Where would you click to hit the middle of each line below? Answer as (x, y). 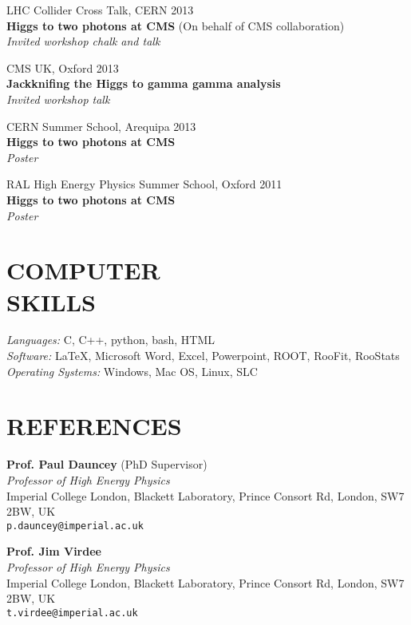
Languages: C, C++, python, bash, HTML (111, 340)
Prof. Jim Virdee (54, 551)
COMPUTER (83, 270)
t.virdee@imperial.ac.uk (72, 613)
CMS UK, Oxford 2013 (63, 67)
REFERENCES (94, 426)
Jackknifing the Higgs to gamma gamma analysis (144, 83)
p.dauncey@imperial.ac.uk (75, 526)
